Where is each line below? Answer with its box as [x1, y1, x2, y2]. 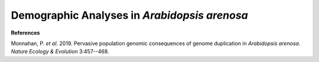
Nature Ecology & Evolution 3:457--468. [11, 48, 109, 55]
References [11, 29, 40, 36]
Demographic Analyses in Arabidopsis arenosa [11, 9, 248, 22]
